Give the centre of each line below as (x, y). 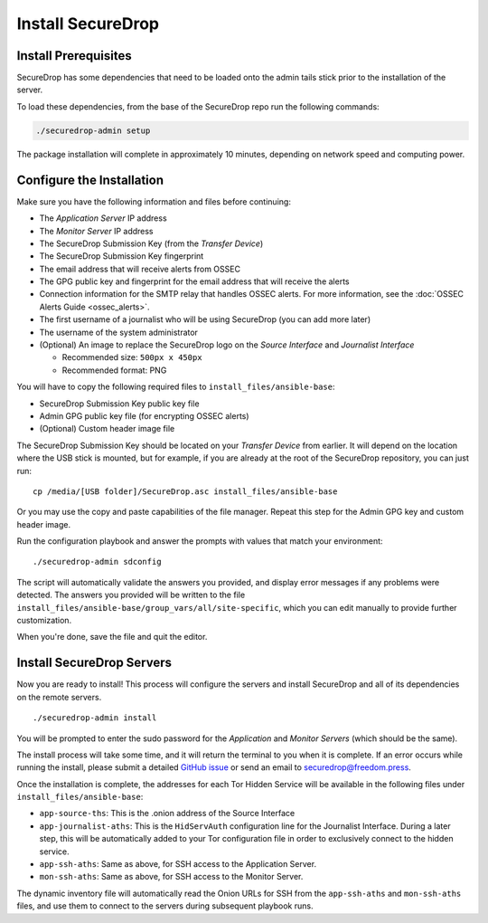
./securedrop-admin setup (93, 130)
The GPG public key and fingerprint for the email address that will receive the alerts (194, 281)
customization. (44, 621)
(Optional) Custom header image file (107, 429)
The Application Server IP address (103, 218)
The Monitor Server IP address (96, 231)
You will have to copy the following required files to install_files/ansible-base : (176, 387)
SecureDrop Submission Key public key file (119, 404)
